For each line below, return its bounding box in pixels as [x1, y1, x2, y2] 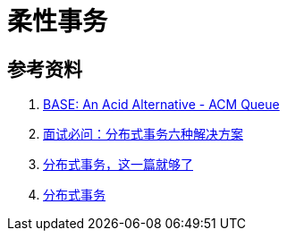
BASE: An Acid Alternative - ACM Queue [43, 97, 280, 113]
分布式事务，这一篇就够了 [43, 157, 193, 173]
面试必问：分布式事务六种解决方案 [43, 126, 243, 142]
